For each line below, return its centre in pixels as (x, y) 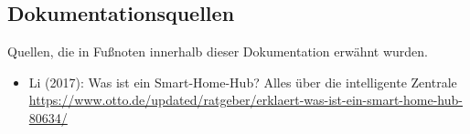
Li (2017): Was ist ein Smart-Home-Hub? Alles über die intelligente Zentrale (243, 82)
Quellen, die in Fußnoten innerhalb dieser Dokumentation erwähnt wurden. (218, 52)
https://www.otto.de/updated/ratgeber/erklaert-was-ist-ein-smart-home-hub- (246, 100)
